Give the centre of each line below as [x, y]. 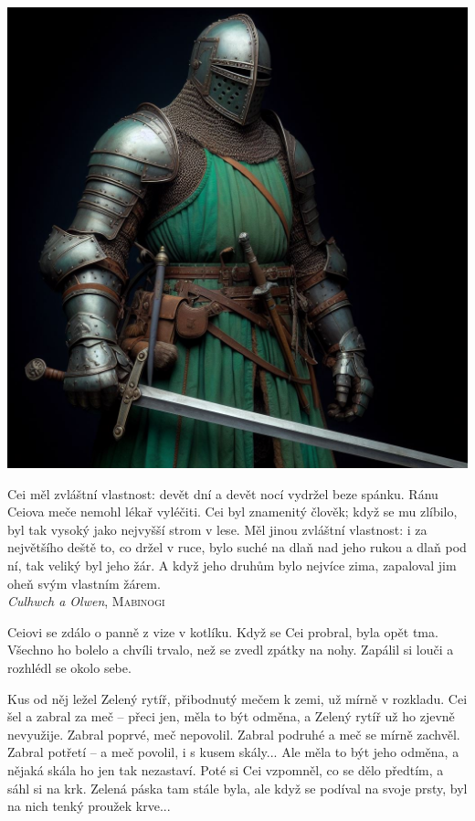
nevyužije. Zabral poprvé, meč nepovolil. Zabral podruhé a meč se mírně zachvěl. [234, 734]
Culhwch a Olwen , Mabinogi [86, 601]
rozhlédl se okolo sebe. [69, 667]
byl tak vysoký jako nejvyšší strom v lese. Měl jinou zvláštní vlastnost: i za [217, 529]
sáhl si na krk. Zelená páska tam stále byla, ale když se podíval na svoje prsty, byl [237, 788]
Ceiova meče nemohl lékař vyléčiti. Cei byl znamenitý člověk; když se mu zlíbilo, [232, 512]
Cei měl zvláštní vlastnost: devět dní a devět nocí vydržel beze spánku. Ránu [223, 493]
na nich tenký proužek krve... [89, 806]
